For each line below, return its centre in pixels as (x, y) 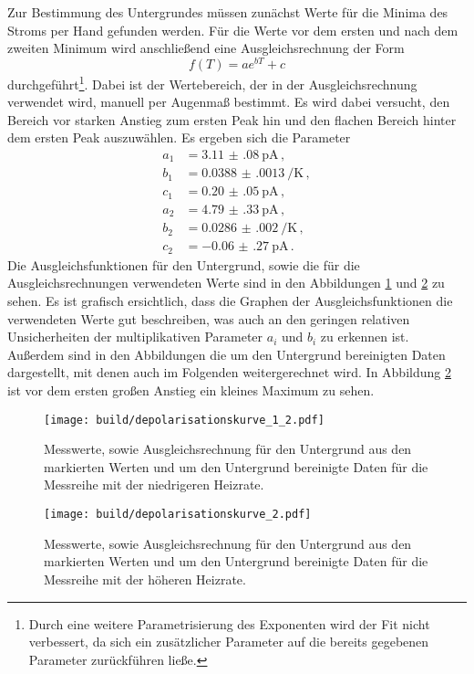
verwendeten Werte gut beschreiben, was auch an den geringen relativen (209, 318)
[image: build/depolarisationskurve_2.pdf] (178, 515)
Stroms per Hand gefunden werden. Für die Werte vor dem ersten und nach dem (233, 30)
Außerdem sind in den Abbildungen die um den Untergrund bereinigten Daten (227, 354)
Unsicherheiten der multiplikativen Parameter (135, 337)
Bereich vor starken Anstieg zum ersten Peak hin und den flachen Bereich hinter (232, 119)
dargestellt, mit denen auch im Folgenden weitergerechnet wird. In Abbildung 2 (229, 372)
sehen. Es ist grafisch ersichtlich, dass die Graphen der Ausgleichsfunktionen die (230, 301)
